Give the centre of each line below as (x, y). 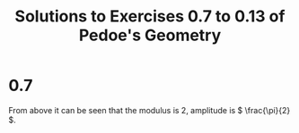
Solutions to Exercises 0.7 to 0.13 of (150, 17)
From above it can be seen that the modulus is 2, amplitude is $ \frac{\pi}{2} (149, 110)
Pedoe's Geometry (150, 35)
